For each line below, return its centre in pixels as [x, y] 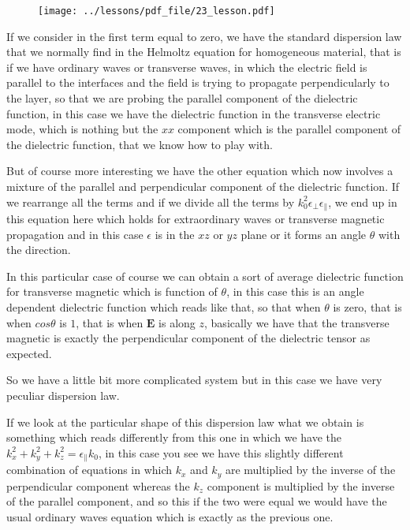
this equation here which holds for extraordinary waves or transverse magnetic [196, 219]
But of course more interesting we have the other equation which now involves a [200, 171]
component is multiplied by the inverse [301, 485]
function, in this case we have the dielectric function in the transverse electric [194, 113]
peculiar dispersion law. [63, 395]
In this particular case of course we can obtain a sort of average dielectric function [205, 276]
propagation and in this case [75, 234]
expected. [29, 353]
